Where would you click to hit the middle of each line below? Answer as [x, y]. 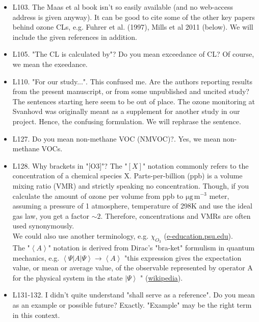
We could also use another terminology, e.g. [81, 235]
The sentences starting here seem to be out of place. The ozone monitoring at [134, 101]
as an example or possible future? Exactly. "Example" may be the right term [132, 305]
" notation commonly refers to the [196, 165]
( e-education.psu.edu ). [198, 235]
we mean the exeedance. [50, 64]
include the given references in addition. [75, 37]
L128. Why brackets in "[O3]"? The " [70, 165]
